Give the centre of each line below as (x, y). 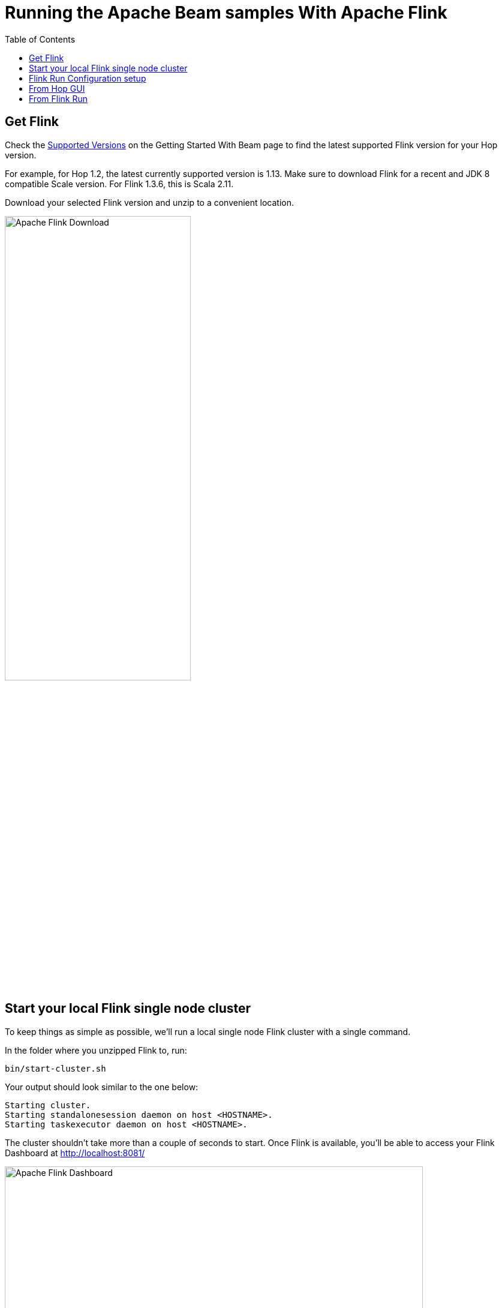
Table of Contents (40, 39)
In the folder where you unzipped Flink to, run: (96, 1050)
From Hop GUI (57, 88)
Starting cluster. (48, 1105)
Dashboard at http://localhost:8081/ (75, 1153)
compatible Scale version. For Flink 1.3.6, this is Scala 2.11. (119, 184)
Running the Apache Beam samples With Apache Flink (226, 13)
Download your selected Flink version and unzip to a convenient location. (149, 202)
